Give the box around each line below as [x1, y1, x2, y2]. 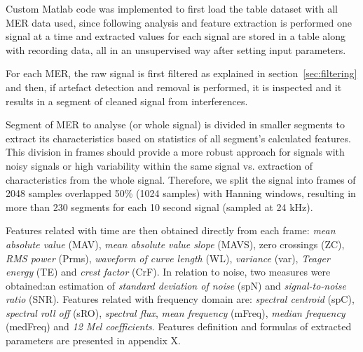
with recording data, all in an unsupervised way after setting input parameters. [6, 42, 346, 57]
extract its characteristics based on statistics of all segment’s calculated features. [6, 130, 351, 145]
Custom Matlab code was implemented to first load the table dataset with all [6, 1, 338, 15]
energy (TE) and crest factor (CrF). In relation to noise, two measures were [6, 264, 331, 279]
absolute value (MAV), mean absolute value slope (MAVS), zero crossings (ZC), [6, 236, 345, 251]
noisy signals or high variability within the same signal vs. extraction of [6, 158, 313, 172]
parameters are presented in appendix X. [6, 333, 181, 348]
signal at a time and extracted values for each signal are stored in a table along [6, 29, 345, 43]
